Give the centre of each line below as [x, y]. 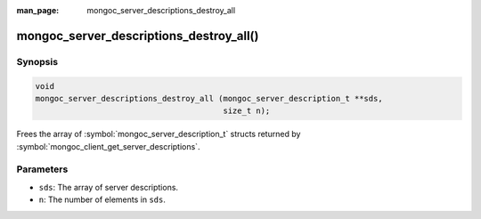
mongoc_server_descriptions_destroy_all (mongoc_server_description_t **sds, [209, 98]
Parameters [42, 169]
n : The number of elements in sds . [102, 199]
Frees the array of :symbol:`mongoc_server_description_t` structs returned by [159, 134]
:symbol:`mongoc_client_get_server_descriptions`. [108, 146]
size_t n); [247, 111]
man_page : [38, 10]
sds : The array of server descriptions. [108, 187]
